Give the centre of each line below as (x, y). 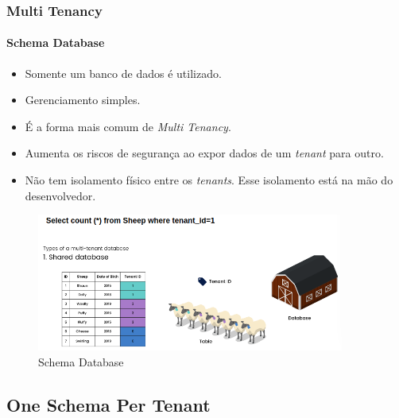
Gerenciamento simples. (83, 100)
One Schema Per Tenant (108, 404)
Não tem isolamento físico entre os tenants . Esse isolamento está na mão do (209, 180)
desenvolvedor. (60, 195)
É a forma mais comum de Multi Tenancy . (128, 126)
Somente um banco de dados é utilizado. (123, 73)
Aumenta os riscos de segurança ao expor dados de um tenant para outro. (204, 153)
